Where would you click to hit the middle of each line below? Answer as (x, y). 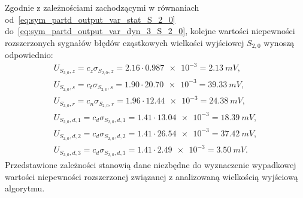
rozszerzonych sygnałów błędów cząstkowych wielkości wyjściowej (125, 42)
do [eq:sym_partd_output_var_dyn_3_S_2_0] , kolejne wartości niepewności (150, 31)
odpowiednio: (29, 55)
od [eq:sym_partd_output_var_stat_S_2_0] (90, 19)
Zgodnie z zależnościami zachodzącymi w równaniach (102, 7)
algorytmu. (25, 188)
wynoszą (279, 42)
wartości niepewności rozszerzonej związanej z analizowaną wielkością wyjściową (151, 176)
